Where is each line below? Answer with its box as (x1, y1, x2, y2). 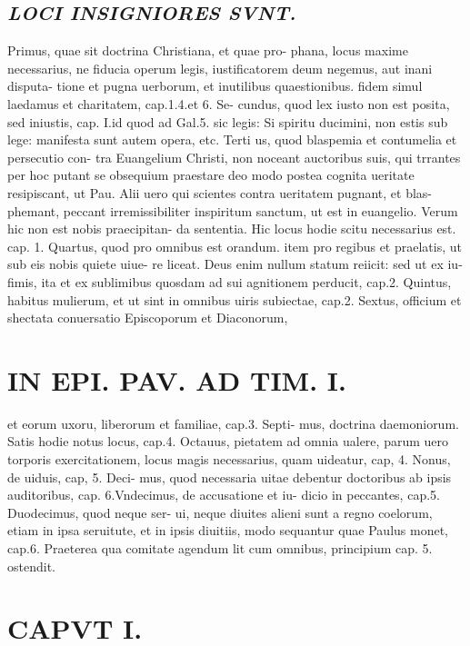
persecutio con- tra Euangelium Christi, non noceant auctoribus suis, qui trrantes (7, 147, 461, 166)
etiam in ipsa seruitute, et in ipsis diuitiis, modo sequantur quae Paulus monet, (7, 521, 449, 540)
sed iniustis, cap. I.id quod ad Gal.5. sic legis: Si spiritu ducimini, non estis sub (7, 112, 448, 131)
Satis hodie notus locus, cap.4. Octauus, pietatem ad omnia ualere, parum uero (7, 432, 449, 451)
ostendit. (7, 556, 55, 575)
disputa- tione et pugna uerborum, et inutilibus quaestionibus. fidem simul (7, 76, 423, 95)
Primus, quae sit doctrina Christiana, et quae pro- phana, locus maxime (7, 41, 408, 60)
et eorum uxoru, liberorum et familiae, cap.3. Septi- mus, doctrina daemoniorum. (7, 413, 459, 432)
